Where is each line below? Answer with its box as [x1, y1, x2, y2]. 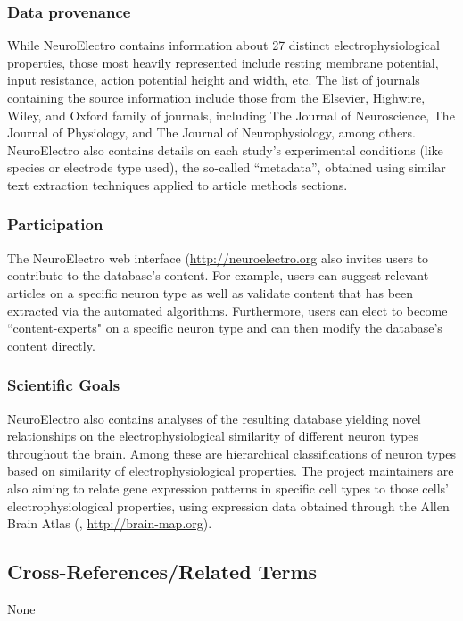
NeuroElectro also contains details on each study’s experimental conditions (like [7, 140, 443, 159]
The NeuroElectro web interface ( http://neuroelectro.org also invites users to [7, 248, 429, 267]
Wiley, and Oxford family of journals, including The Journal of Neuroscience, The [7, 105, 455, 124]
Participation [7, 213, 103, 236]
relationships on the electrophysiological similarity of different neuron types [7, 426, 419, 445]
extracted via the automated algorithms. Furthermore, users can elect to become [7, 301, 448, 319]
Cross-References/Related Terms [7, 558, 318, 585]
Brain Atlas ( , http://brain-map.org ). [7, 514, 212, 533]
